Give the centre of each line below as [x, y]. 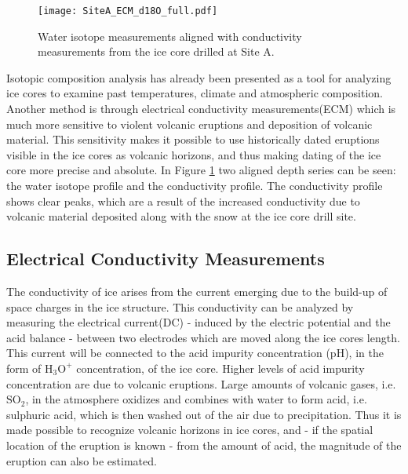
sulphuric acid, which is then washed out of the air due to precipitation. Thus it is [204, 414]
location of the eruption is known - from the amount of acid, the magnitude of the [204, 445]
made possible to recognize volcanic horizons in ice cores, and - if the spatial [190, 430]
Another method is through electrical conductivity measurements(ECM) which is [201, 109]
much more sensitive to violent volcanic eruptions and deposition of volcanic [189, 124]
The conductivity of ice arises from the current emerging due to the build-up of [197, 291]
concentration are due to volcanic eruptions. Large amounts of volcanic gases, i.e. [201, 383]
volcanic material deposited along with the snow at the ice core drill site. [181, 216]
